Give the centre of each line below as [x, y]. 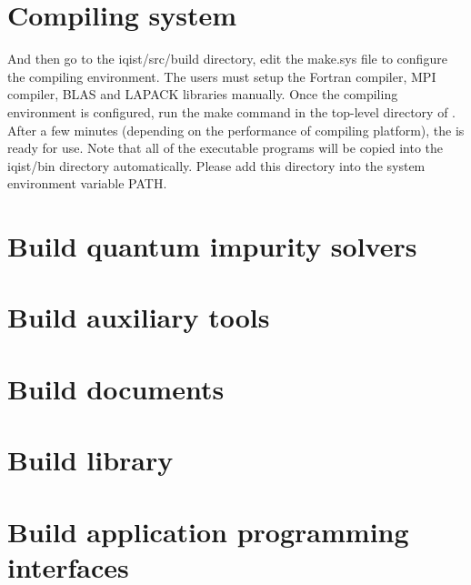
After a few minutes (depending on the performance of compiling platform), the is [236, 130]
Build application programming [208, 531]
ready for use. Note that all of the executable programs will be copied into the [225, 148]
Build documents [116, 388]
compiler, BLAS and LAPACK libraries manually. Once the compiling [203, 94]
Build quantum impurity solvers [212, 246]
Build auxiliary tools [139, 317]
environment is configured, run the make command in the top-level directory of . [231, 111]
